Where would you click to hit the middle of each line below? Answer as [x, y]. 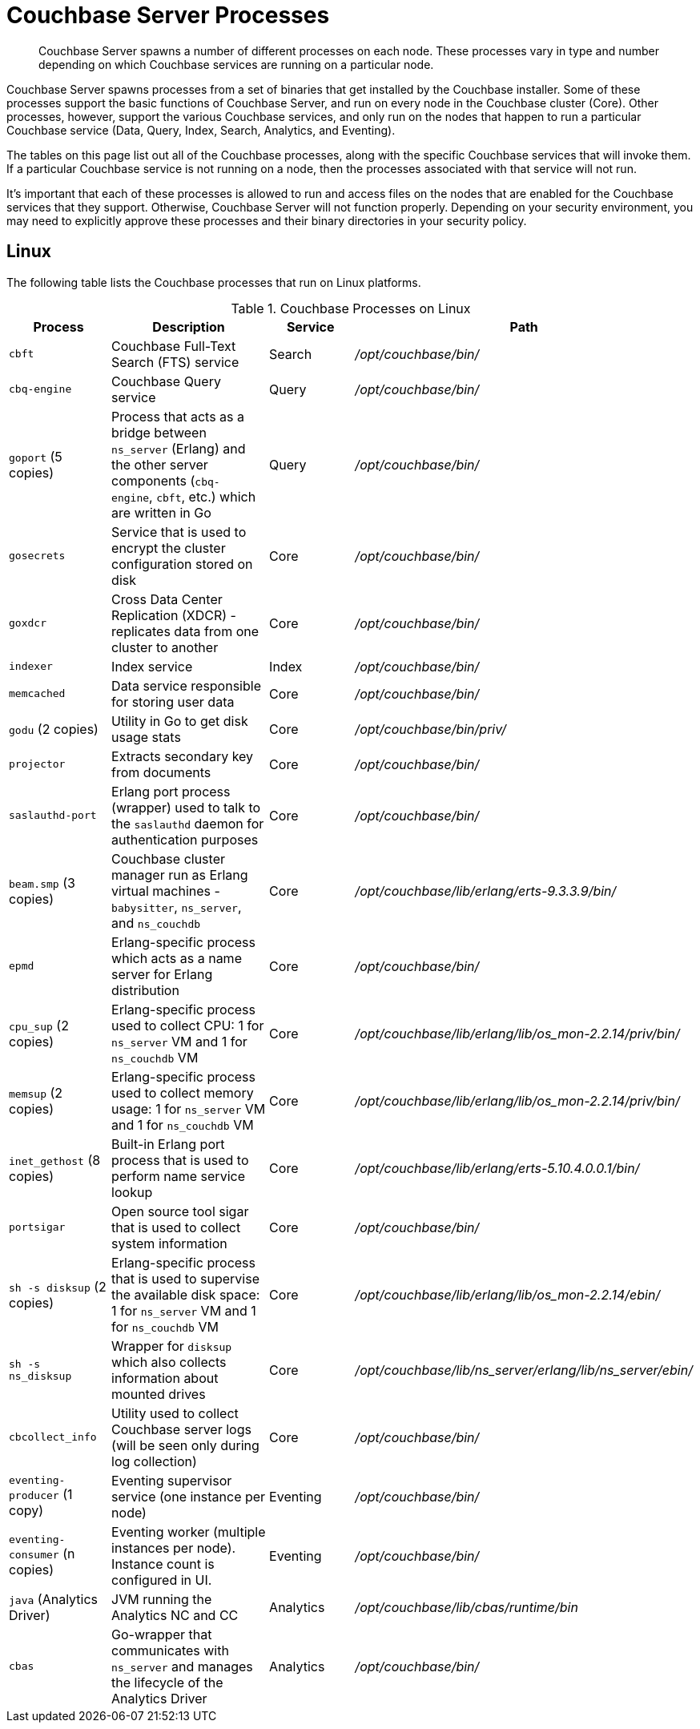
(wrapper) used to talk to [186, 807]
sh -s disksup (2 [58, 1286]
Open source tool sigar [180, 1211]
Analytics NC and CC [175, 1615]
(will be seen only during [185, 1445]
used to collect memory [183, 1092]
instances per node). [174, 1548]
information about [165, 1378]
